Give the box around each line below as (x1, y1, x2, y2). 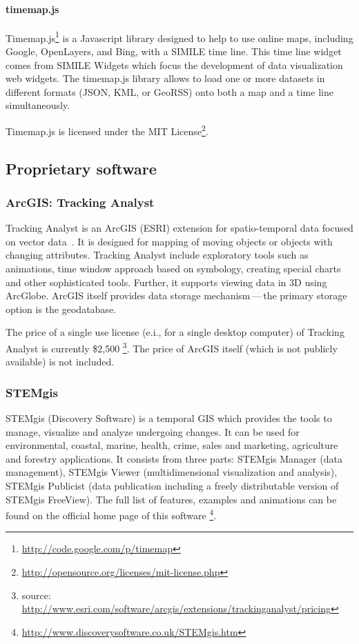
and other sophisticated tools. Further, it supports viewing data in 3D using (6, 274, 327, 289)
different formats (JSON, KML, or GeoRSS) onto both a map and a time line (6, 84, 333, 99)
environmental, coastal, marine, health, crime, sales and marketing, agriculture (6, 438, 338, 452)
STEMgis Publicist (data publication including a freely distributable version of (6, 479, 339, 493)
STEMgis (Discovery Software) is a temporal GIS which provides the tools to (6, 411, 332, 425)
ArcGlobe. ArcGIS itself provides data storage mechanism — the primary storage (6, 288, 347, 303)
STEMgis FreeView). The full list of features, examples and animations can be (6, 492, 337, 506)
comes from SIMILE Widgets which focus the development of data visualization (6, 57, 343, 72)
